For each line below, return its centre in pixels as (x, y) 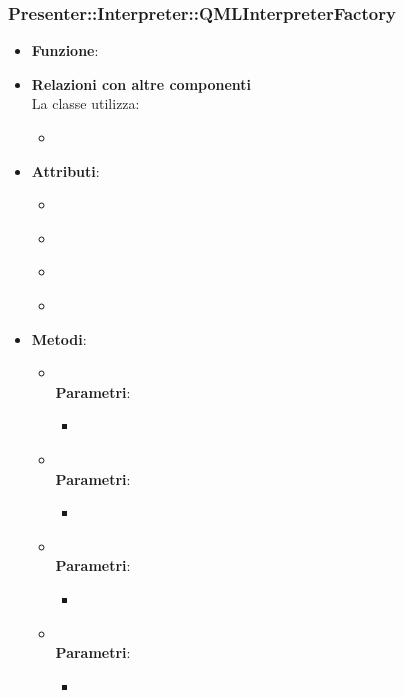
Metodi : (59, 338)
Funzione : (65, 50)
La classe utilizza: (85, 103)
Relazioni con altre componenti (141, 83)
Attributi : (65, 170)
